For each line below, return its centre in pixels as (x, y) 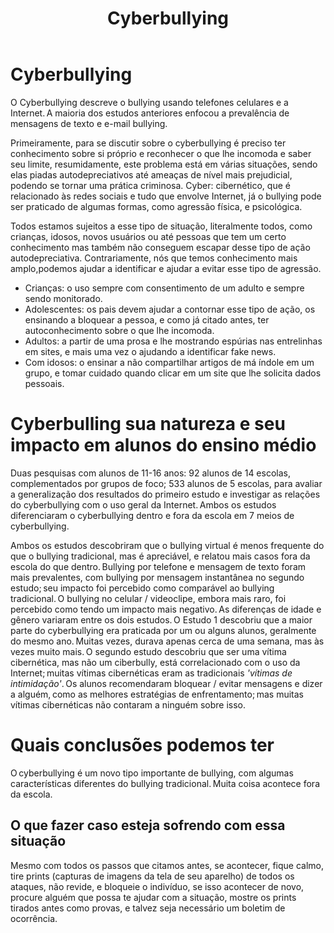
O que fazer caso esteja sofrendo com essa (148, 825)
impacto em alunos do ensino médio (163, 445)
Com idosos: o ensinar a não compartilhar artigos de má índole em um (169, 362)
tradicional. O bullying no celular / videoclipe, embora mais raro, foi (148, 598)
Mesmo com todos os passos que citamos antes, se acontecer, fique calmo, (167, 865)
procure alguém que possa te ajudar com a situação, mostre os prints (153, 897)
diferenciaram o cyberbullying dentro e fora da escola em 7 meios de (152, 515)
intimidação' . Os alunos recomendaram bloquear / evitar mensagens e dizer (166, 683)
